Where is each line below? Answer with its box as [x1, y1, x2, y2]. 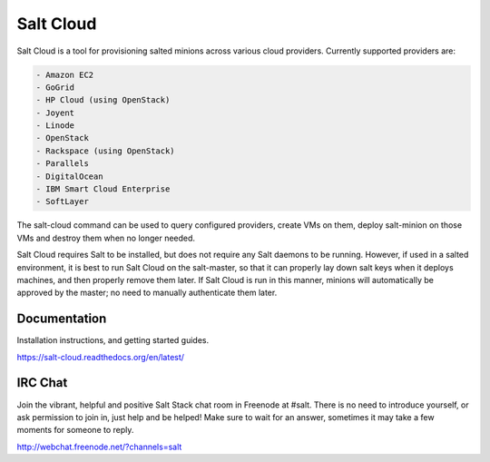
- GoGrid [35, 82, 75, 93]
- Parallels [35, 159, 90, 169]
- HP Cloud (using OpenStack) [35, 95, 171, 105]
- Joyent [35, 107, 75, 118]
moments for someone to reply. [16, 425, 134, 436]
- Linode [35, 121, 75, 131]
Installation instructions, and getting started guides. [16, 335, 209, 346]
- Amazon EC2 [35, 69, 94, 80]
